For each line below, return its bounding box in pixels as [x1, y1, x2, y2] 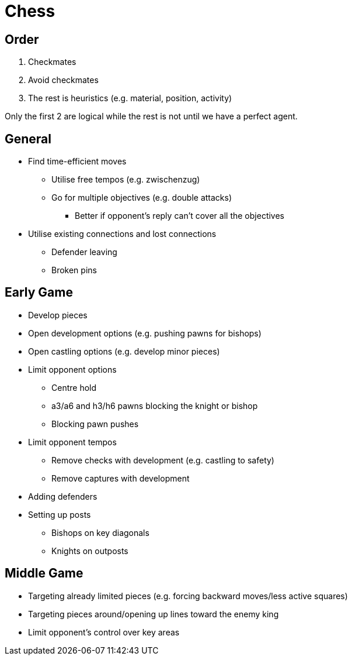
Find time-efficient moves [28, 156, 127, 167]
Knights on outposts [51, 545, 128, 556]
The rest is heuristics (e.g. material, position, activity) [28, 93, 232, 104]
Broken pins [51, 265, 97, 276]
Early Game [5, 285, 73, 300]
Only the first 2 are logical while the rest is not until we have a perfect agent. [5, 111, 298, 122]
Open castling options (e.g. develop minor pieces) [28, 346, 220, 356]
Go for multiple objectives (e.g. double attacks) [51, 192, 232, 203]
